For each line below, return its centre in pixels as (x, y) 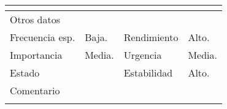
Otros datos (35, 19)
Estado (25, 73)
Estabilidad (148, 73)
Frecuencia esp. (43, 37)
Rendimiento (151, 37)
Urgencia (143, 55)
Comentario (35, 90)
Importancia (36, 55)
